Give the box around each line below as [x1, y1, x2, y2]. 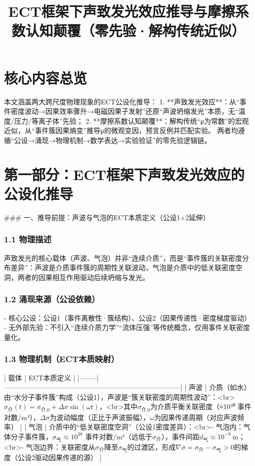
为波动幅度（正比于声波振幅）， [49, 412, 150, 422]
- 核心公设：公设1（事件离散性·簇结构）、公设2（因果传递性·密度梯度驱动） [4, 312, 252, 323]
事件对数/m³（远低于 [85, 431, 153, 441]
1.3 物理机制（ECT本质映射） [4, 353, 119, 365]
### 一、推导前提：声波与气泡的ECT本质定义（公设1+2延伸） [4, 212, 210, 222]
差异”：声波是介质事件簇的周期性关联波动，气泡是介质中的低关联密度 [10, 262, 236, 273]
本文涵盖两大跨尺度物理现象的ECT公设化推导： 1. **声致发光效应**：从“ [4, 96, 240, 106]
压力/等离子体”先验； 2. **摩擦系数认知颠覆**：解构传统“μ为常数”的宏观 [14, 115, 249, 126]
